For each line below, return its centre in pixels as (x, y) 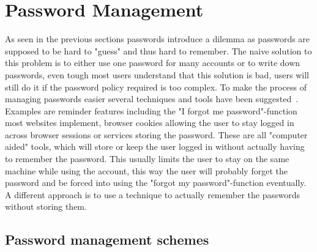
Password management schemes (107, 239)
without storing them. (46, 206)
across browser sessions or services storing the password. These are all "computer (156, 134)
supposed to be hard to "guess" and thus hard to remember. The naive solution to (158, 50)
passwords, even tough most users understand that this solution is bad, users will (157, 74)
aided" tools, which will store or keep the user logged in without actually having (155, 146)
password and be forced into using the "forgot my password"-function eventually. (156, 183)
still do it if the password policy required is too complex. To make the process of (156, 87)
